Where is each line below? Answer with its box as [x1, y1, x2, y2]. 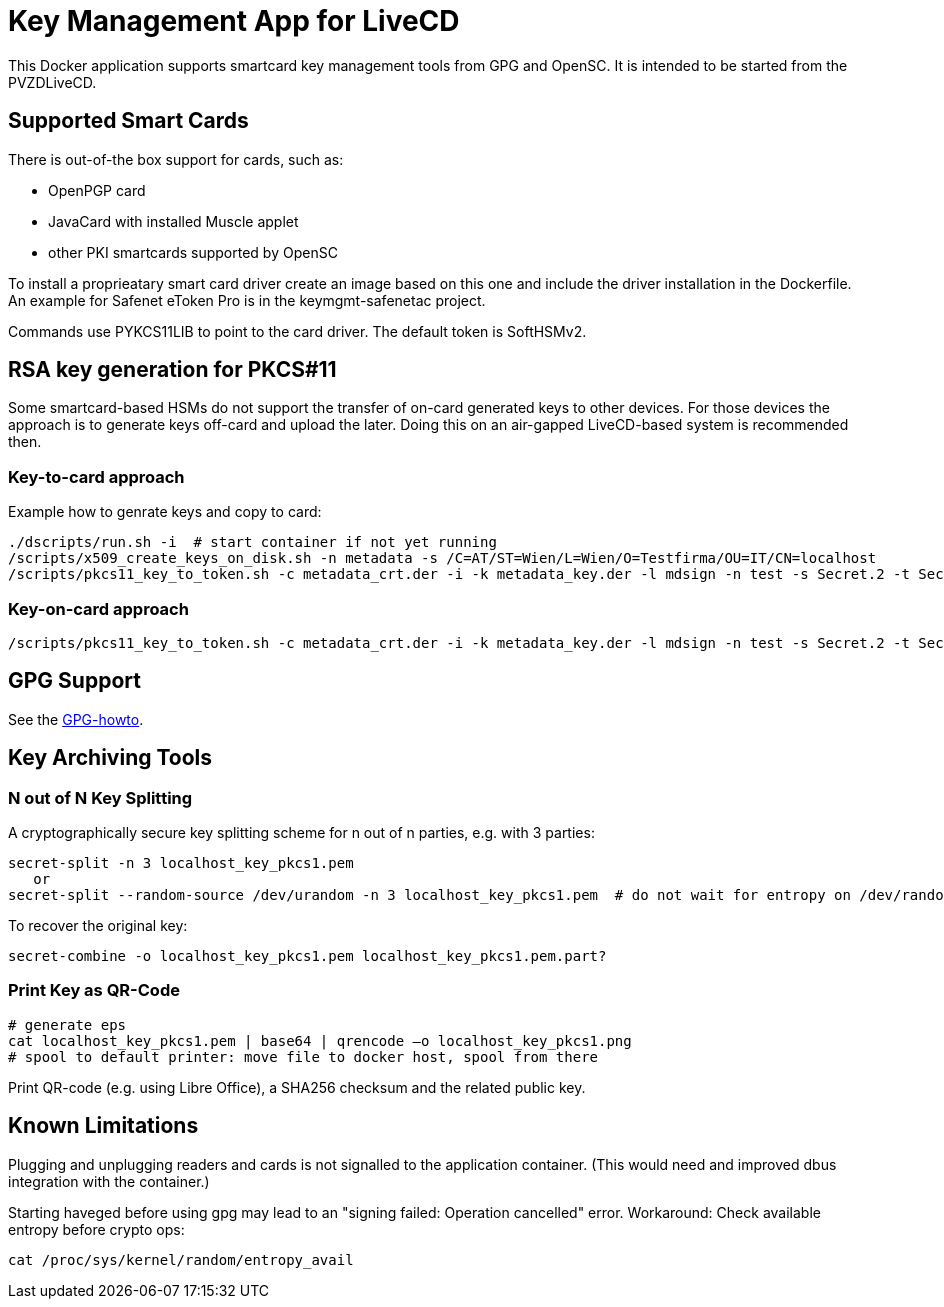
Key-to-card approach [8, 466, 185, 487]
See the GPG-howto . [8, 710, 144, 728]
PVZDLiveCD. [8, 73, 97, 91]
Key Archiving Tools [8, 745, 213, 771]
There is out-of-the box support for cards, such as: [8, 150, 344, 168]
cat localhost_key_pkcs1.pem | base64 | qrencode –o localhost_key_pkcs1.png [8, 1032, 632, 1049]
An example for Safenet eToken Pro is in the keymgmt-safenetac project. [8, 291, 486, 309]
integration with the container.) [8, 1172, 210, 1190]
